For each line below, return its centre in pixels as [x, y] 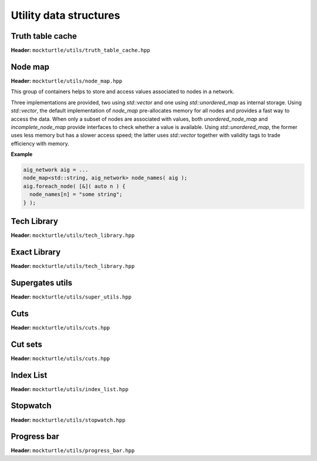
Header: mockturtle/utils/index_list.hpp [70, 389]
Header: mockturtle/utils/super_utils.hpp [71, 297]
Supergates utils [42, 282]
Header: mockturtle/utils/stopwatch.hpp [68, 420]
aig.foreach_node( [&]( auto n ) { [74, 186]
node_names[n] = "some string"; [76, 194]
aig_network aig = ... [56, 170]
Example [22, 154]
